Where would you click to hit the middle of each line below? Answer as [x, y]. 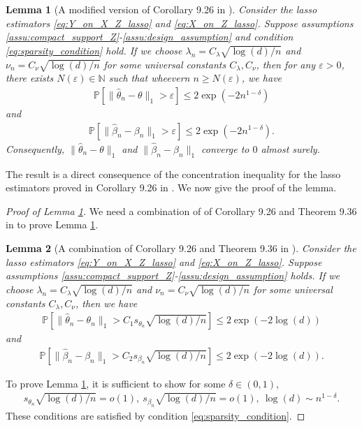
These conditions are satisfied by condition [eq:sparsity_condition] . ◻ [155, 415]
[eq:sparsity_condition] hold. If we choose [94, 50]
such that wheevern [149, 78]
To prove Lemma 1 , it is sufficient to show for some [116, 383]
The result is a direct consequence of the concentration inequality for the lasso [173, 174]
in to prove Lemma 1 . [52, 224]
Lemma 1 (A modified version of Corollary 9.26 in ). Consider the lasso [161, 9]
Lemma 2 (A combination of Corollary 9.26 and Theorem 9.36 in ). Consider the [181, 248]
